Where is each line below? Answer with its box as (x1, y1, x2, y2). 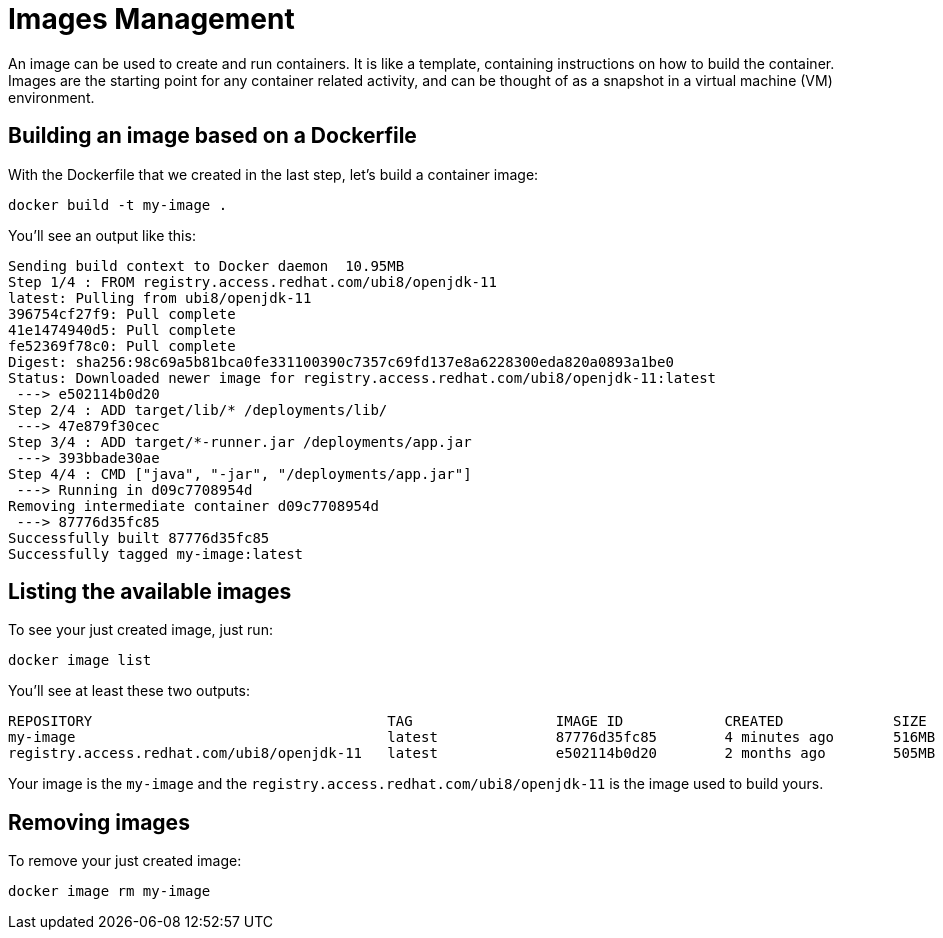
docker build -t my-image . (8, 196, 228, 213)
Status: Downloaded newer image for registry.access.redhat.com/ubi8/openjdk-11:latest (8, 369, 717, 386)
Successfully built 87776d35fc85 (8, 529, 270, 546)
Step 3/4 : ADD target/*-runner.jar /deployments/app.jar (8, 433, 472, 450)
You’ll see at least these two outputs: (8, 682, 250, 700)
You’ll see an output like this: (8, 226, 196, 244)
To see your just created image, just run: (8, 621, 273, 639)
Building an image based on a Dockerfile (8, 123, 417, 149)
